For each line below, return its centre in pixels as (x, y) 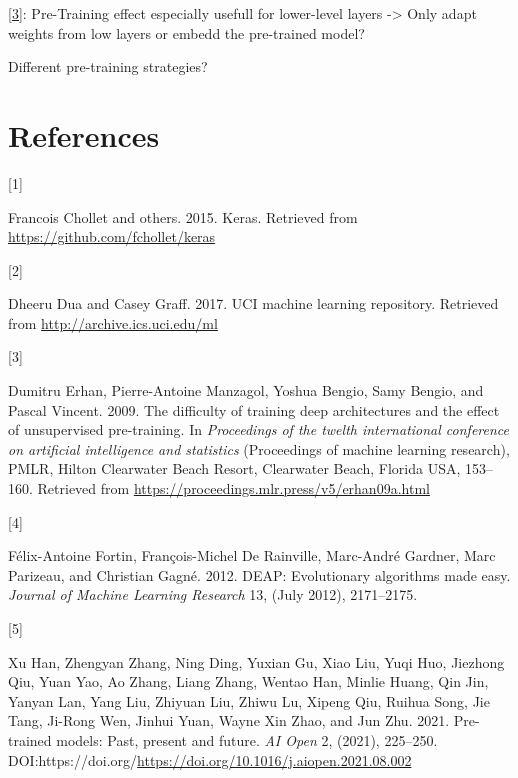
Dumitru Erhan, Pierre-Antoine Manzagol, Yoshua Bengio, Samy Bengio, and (246, 390)
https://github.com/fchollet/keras (112, 236)
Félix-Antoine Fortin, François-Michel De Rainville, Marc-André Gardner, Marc (252, 555)
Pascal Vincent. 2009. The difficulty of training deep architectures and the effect (254, 409)
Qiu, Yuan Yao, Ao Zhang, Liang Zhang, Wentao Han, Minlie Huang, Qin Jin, (248, 681)
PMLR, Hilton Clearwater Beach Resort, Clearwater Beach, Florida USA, (234, 468)
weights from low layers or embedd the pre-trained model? (186, 32)
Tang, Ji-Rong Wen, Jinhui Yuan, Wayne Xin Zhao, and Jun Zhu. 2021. (229, 720)
